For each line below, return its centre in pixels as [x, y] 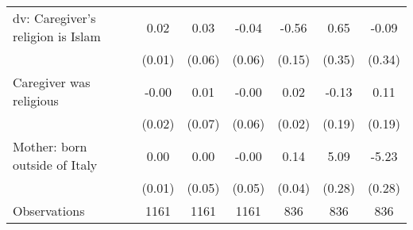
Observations [49, 211]
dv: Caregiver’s [54, 18]
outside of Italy [55, 165]
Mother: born [50, 146]
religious [36, 100]
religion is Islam [57, 36]
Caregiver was [52, 82]
